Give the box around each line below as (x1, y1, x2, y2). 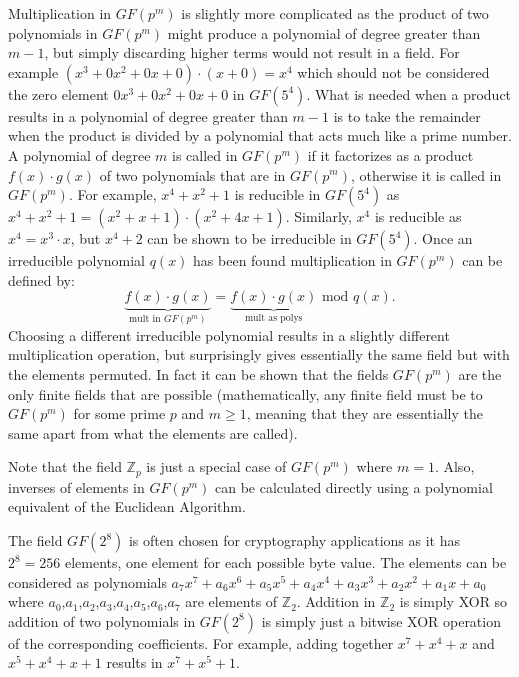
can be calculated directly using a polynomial (215, 476, 493, 497)
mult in (129, 314, 161, 325)
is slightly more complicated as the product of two (181, 3, 489, 23)
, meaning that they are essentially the (246, 403, 483, 424)
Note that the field (8, 456, 122, 477)
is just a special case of (146, 456, 287, 477)
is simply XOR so (399, 591, 508, 612)
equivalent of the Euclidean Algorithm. (8, 496, 246, 517)
